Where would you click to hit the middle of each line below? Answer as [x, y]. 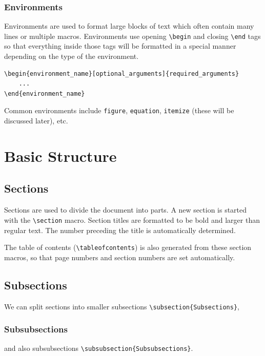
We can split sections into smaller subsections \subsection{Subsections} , [122, 306]
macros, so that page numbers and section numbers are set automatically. [120, 257]
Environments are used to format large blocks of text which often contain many [129, 26]
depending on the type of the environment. [72, 56]
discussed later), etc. [36, 121]
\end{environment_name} [45, 93]
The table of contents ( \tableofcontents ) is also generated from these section [128, 247]
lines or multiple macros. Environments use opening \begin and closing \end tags [132, 36]
